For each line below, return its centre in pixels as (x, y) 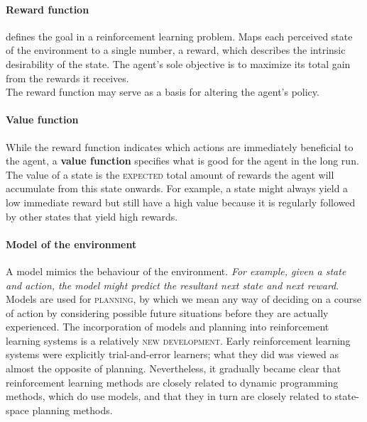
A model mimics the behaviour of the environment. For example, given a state (176, 271)
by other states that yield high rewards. (92, 216)
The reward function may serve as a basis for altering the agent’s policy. (163, 92)
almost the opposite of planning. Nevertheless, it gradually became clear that (174, 368)
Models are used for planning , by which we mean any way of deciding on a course (183, 299)
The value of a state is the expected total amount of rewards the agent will (170, 174)
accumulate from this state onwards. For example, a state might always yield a (177, 188)
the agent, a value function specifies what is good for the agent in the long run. (182, 161)
